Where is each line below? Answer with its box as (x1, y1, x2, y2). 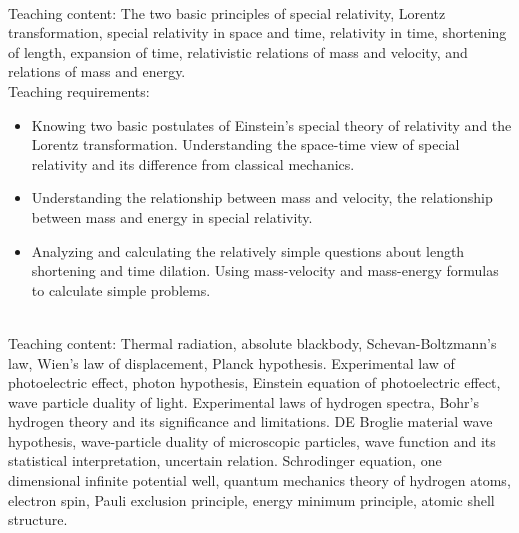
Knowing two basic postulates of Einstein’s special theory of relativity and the (31, 114, 512, 135)
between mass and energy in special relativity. (31, 206, 313, 227)
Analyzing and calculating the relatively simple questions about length (31, 240, 465, 261)
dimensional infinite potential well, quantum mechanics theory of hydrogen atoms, (8, 470, 511, 491)
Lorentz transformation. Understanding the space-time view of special (31, 134, 460, 155)
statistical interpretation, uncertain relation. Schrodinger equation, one (8, 450, 442, 471)
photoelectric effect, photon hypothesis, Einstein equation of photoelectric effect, (8, 372, 501, 393)
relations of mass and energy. (8, 61, 186, 82)
